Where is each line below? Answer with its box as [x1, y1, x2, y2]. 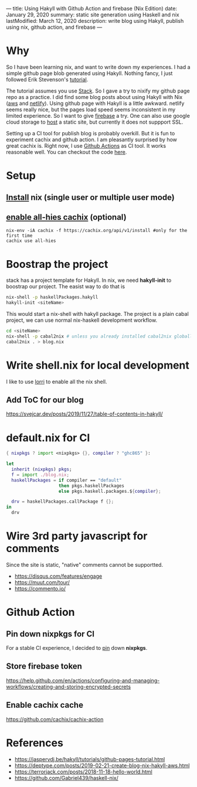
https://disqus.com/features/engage [14, 573, 103, 580]
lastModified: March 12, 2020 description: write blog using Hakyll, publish [6, 18, 184, 24]
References [6, 736, 63, 749]
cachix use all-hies [6, 238, 57, 244]
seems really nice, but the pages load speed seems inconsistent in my [6, 105, 176, 113]
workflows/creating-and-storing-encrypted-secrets [6, 683, 131, 690]
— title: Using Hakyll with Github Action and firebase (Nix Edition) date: [6, 5, 178, 12]
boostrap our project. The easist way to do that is [6, 283, 125, 290]
